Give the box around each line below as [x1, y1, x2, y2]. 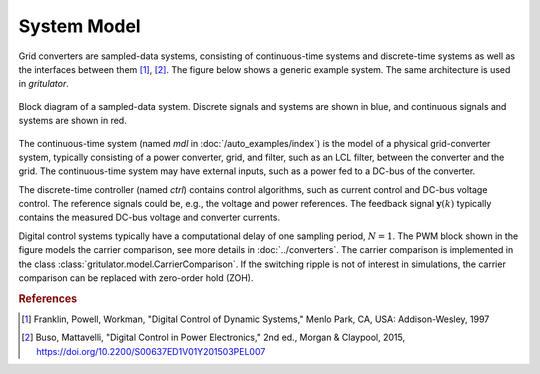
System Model [18, 15, 141, 37]
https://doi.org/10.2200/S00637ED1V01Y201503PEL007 [36, 345, 266, 357]
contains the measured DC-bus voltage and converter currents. [18, 211, 280, 224]
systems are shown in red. [18, 115, 127, 127]
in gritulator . [18, 78, 70, 90]
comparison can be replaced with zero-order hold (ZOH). [18, 272, 254, 284]
